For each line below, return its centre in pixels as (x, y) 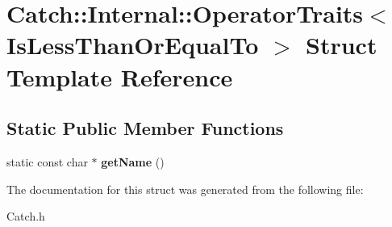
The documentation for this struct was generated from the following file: (185, 189)
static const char (47, 161)
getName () (133, 161)
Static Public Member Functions (145, 128)
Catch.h (26, 216)
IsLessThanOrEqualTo (133, 45)
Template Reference (120, 76)
